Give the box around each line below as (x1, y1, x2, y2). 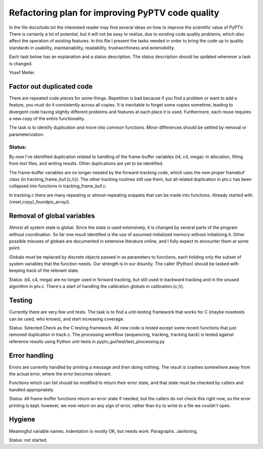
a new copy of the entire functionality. (9, 115, 85, 122)
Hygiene (9, 415, 36, 424)
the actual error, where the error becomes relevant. (9, 371, 112, 377)
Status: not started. (9, 437, 48, 443)
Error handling (9, 351, 54, 360)
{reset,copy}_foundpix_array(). (9, 199, 71, 205)
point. (9, 245, 21, 251)
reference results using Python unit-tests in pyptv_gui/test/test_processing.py (9, 338, 165, 344)
